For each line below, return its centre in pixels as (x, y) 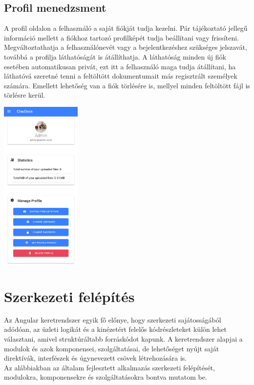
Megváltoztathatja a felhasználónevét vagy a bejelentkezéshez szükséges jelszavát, (126, 47)
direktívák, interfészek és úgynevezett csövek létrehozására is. (95, 358)
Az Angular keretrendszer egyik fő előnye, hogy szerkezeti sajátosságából (113, 319)
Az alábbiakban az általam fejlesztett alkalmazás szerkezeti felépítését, (109, 367)
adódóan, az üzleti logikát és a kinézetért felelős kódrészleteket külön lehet (116, 329)
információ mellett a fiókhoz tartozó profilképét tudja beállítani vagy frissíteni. (122, 37)
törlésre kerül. (25, 95)
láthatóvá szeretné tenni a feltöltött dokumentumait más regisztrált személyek (121, 76)
